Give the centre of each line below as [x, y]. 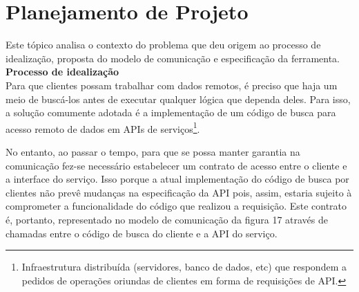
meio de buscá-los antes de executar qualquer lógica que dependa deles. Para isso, [178, 99]
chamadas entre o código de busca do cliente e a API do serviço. [142, 233]
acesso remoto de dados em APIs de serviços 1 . [103, 127]
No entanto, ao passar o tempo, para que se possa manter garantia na [153, 151]
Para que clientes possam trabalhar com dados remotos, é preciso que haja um [172, 85]
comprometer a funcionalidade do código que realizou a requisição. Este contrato [176, 206]
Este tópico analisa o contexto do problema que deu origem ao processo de [163, 45]
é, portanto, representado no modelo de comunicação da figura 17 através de [167, 219]
